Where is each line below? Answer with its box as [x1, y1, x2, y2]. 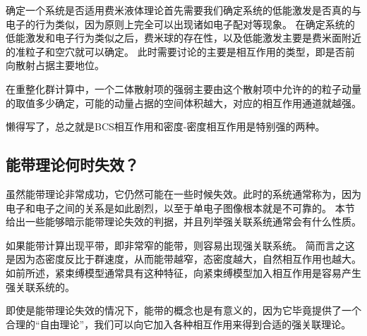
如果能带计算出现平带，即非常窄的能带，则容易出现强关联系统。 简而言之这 [6, 237, 355, 252]
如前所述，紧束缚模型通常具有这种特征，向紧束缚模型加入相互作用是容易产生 [6, 265, 361, 280]
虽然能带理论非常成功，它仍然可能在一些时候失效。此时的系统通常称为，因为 [6, 186, 361, 201]
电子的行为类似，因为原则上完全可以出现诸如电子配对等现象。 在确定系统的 [6, 16, 355, 31]
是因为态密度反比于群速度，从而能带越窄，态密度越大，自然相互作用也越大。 [6, 251, 361, 266]
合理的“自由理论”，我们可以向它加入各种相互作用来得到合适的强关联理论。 [6, 316, 351, 331]
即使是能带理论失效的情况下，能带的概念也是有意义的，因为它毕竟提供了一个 [6, 303, 361, 318]
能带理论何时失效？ [6, 154, 139, 175]
